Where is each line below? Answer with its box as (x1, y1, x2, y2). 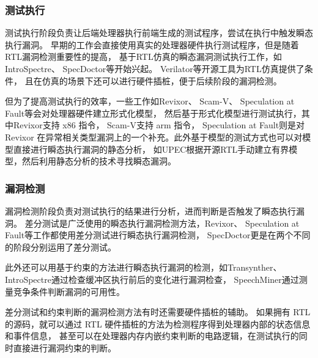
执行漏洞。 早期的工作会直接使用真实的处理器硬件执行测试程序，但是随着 (5, 38, 299, 51)
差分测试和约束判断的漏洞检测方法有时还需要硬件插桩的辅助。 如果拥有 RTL (5, 305, 311, 318)
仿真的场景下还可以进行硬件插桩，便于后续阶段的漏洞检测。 (42, 74, 282, 87)
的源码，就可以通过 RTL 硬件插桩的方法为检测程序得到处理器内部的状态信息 (5, 317, 311, 330)
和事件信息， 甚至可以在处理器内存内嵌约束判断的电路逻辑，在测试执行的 (5, 329, 299, 342)
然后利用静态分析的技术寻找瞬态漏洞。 (21, 155, 176, 167)
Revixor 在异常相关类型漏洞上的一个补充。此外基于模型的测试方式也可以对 (5, 130, 303, 143)
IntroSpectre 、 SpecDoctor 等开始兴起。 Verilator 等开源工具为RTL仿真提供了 (5, 62, 305, 75)
